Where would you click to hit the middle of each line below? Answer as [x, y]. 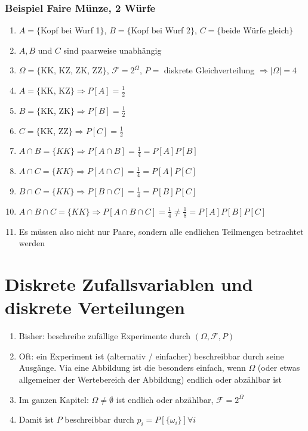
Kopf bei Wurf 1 [70, 30]
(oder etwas [279, 368]
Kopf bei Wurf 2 [161, 30]
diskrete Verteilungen [95, 307]
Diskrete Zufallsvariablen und [129, 284]
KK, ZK [56, 110]
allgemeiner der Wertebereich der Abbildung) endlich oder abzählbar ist [150, 379]
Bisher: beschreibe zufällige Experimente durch [105, 336]
